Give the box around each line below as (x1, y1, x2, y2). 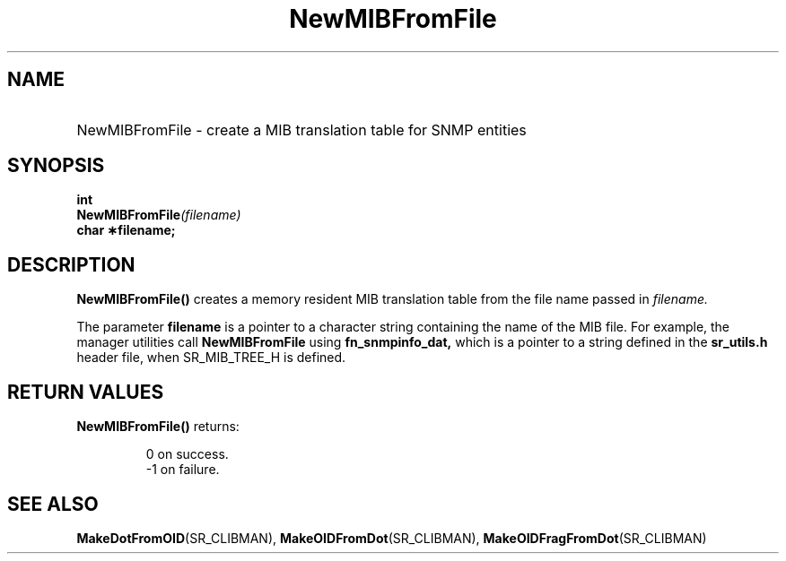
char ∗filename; (76, 222, 176, 238)
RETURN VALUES (7, 380, 164, 403)
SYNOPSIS (7, 154, 105, 177)
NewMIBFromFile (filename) (76, 207, 241, 223)
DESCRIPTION (7, 253, 135, 276)
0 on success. (145, 446, 229, 462)
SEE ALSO (7, 492, 99, 515)
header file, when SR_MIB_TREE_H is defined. (76, 350, 346, 366)
